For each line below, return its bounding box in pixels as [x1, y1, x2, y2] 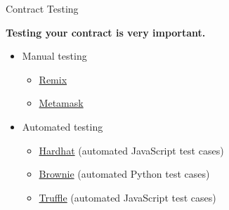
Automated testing [22, 119, 103, 133]
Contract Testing [6, 1, 79, 15]
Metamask [39, 96, 84, 110]
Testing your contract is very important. [6, 25, 206, 39]
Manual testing [22, 48, 87, 63]
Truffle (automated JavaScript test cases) [39, 190, 216, 204]
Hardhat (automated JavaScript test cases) [39, 143, 224, 157]
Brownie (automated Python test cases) [39, 166, 210, 181]
